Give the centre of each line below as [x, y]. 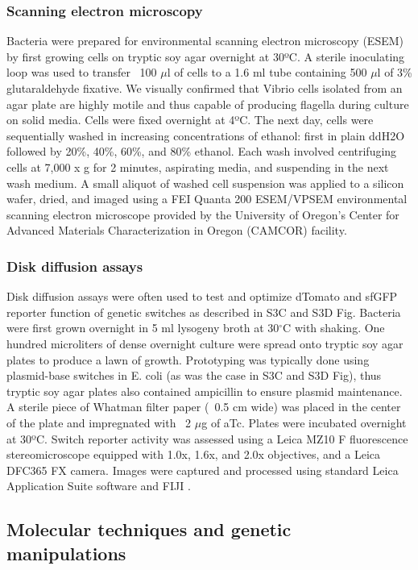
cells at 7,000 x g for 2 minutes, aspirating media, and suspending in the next [198, 166]
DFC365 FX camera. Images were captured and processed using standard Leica [203, 470]
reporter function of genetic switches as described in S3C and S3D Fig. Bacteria [204, 312]
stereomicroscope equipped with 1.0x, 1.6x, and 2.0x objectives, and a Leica [194, 454]
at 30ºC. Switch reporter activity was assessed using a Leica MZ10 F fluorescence [207, 438]
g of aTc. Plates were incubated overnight [304, 422]
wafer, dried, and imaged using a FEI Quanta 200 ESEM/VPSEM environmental [207, 199]
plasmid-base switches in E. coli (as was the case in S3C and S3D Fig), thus [194, 375]
